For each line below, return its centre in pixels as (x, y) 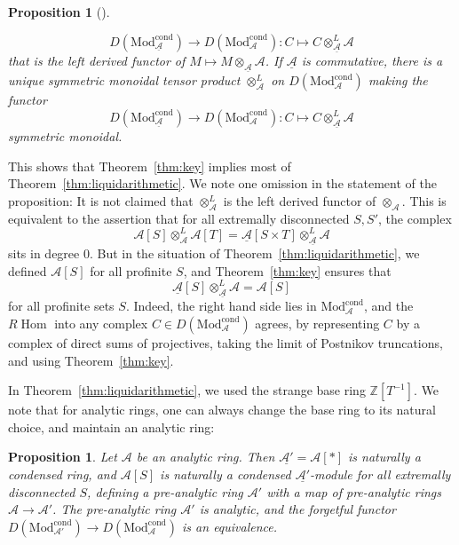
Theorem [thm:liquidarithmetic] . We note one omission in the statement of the (222, 183)
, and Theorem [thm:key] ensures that (287, 270)
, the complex (415, 218)
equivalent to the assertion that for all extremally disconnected (179, 218)
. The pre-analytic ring (115, 509)
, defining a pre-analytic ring (165, 491)
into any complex (101, 323)
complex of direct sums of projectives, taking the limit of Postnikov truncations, (226, 342)
